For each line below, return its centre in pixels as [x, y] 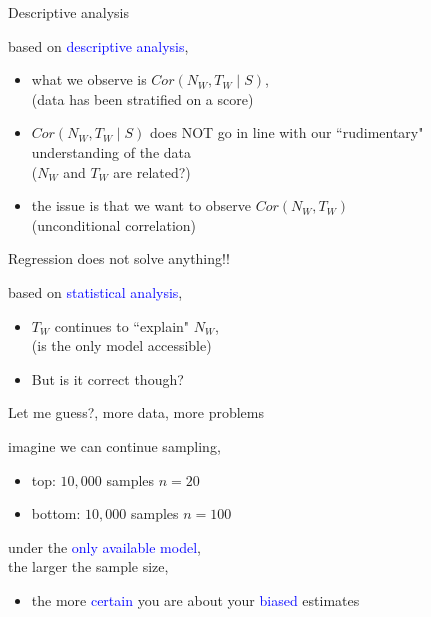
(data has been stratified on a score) [142, 98]
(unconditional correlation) [114, 224]
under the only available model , [104, 546]
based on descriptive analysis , [98, 45]
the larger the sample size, [88, 566]
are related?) [152, 171]
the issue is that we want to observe [141, 205]
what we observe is [89, 79]
